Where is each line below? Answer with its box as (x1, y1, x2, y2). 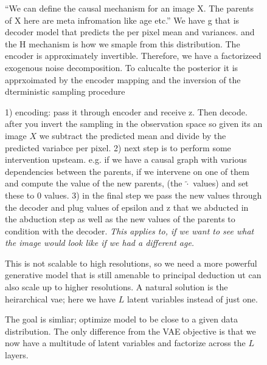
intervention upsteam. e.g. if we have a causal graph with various (5, 153, 247, 166)
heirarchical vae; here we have (5, 292, 116, 305)
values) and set (193, 177, 249, 189)
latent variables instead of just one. (127, 292, 258, 305)
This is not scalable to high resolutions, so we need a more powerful (5, 256, 257, 269)
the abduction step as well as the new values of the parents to (5, 213, 235, 225)
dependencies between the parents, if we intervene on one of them (5, 165, 249, 177)
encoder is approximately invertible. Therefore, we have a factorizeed (5, 49, 262, 62)
